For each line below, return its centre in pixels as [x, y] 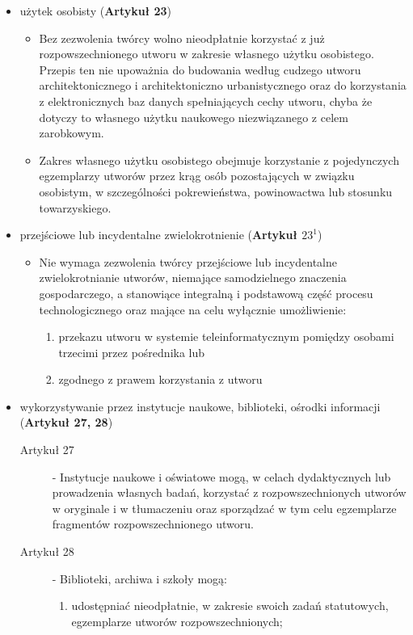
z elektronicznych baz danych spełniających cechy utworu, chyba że [206, 101]
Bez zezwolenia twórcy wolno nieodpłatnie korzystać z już [182, 38]
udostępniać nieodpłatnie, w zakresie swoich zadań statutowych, [230, 606]
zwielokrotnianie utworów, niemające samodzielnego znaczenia [193, 278]
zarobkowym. [72, 133]
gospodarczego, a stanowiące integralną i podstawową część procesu [206, 293]
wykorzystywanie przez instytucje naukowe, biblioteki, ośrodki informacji [200, 406]
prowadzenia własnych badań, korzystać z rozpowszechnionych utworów [229, 492]
